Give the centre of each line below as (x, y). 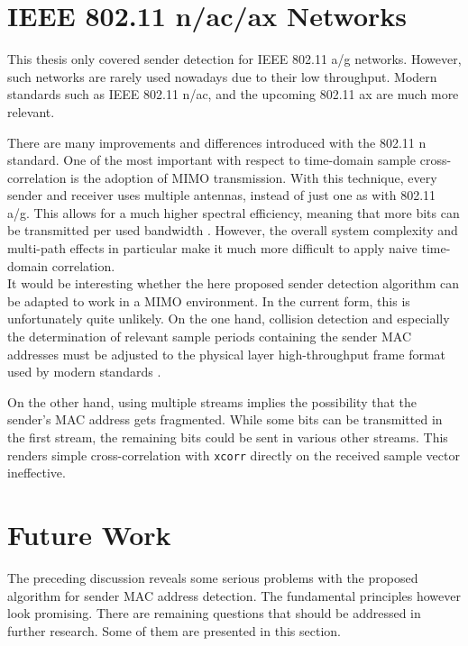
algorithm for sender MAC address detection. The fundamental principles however (234, 595)
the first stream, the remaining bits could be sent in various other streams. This (228, 437)
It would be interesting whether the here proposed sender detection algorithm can (233, 283)
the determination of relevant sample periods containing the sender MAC (210, 337)
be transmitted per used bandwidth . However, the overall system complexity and (233, 230)
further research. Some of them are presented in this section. (174, 630)
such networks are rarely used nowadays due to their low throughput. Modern (222, 76)
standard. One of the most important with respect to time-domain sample (212, 160)
